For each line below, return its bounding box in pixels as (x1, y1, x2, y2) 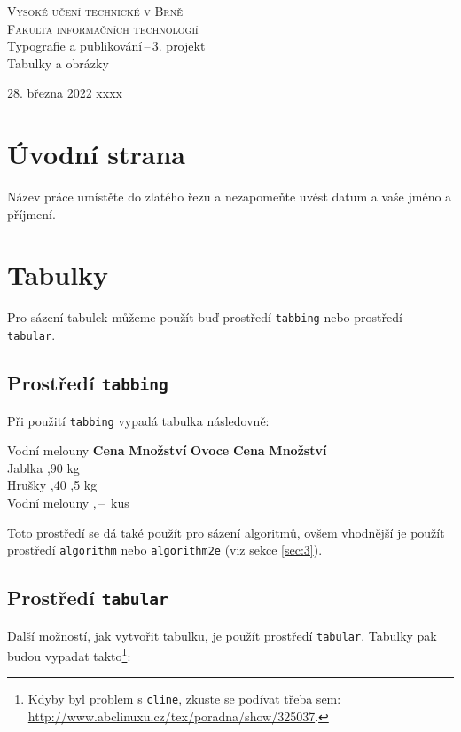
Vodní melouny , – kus (7, 492, 129, 511)
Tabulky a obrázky (7, 53, 109, 72)
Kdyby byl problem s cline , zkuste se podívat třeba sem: (27, 689, 341, 708)
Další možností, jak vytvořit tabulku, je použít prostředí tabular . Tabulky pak (7, 626, 437, 644)
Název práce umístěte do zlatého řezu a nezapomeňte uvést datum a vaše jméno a (7, 187, 452, 206)
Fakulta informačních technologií (7, 19, 199, 37)
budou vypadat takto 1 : (7, 644, 131, 665)
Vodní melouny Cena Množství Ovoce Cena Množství (7, 441, 327, 460)
